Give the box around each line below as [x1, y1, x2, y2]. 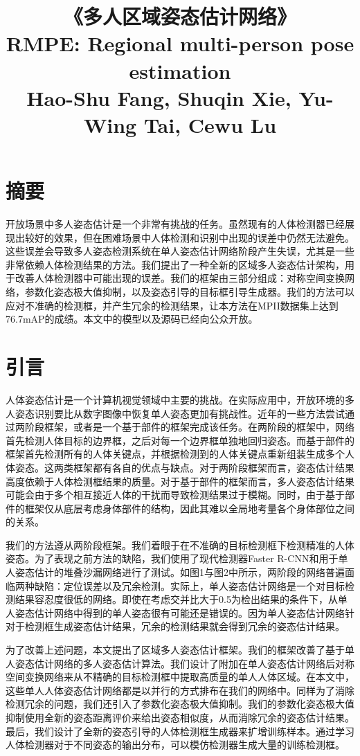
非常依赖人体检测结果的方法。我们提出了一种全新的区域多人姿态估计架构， [6, 257, 345, 271]
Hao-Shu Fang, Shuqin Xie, [26, 83, 291, 111]
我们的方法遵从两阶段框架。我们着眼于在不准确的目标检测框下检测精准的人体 [6, 537, 354, 552]
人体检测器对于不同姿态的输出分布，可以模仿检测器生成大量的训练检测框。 [6, 737, 345, 752]
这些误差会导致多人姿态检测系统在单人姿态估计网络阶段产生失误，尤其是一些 [6, 244, 354, 258]
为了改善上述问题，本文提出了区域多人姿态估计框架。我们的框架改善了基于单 [6, 642, 354, 657]
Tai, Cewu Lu [143, 110, 277, 138]
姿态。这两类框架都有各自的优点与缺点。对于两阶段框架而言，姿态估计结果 [15, 460, 354, 474]
